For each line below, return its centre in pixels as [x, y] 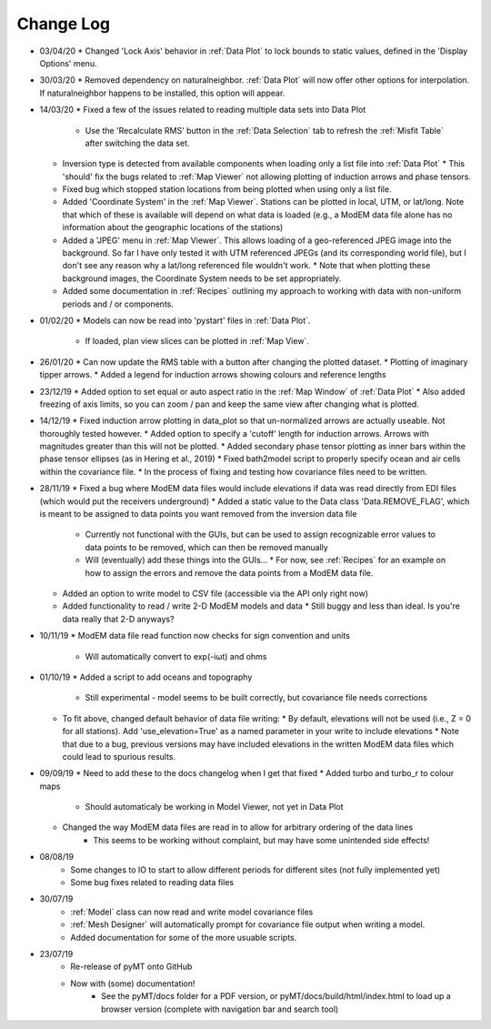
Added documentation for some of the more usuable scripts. [184, 937]
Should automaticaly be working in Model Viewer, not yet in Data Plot [214, 807]
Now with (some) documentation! [133, 984]
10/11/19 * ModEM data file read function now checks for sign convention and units [195, 636]
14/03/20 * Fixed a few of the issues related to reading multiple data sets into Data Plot [203, 110]
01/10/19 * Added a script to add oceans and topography [146, 677]
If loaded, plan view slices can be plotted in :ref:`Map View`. [197, 341]
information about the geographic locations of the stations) [173, 227]
